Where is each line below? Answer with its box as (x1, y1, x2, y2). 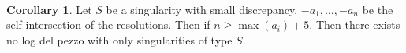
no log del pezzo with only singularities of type (6, 31, 233, 48)
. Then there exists (309, 16, 400, 33)
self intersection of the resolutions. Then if (6, 16, 210, 33)
